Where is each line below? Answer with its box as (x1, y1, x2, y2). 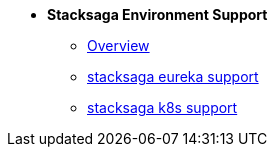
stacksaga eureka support (87, 68, 259, 85)
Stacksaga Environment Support (47, 6, 268, 23)
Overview (87, 37, 150, 54)
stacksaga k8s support (87, 99, 238, 116)
